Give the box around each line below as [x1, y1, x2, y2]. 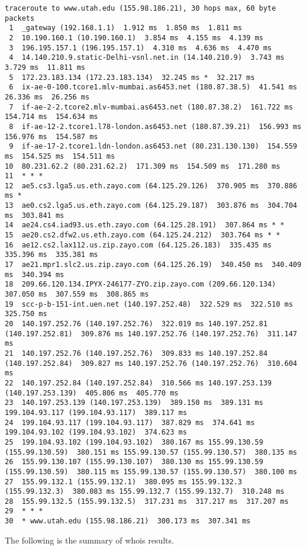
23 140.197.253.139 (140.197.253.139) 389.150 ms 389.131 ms [5, 398, 263, 407]
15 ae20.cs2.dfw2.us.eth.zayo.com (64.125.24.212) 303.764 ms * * [5, 231, 281, 240]
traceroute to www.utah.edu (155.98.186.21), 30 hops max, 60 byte [5, 4, 276, 12]
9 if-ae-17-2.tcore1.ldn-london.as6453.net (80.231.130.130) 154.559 [9, 142, 297, 151]
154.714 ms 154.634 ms [5, 112, 98, 121]
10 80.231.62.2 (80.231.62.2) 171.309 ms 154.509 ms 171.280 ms [5, 162, 281, 171]
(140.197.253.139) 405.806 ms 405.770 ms [5, 388, 179, 397]
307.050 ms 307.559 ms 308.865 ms [5, 290, 149, 299]
